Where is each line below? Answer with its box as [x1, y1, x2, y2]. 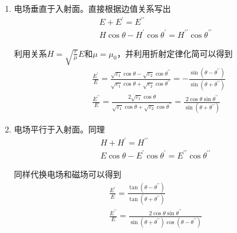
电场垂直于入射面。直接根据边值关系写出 [14, 2, 171, 14]
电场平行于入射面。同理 [14, 123, 105, 135]
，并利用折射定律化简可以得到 [117, 47, 233, 59]
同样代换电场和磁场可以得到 [14, 168, 121, 180]
